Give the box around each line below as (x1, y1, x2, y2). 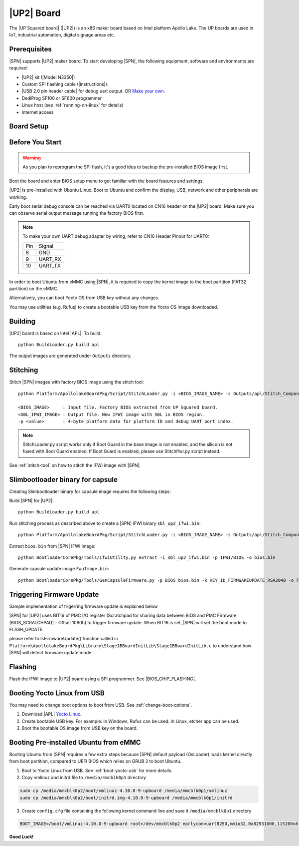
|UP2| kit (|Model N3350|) (21, 74, 75, 80)
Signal (38, 242, 54, 249)
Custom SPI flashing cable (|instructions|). (21, 81, 109, 87)
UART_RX (38, 255, 62, 262)
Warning (22, 155, 41, 161)
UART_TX (38, 262, 61, 269)
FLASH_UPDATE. (9, 626, 44, 632)
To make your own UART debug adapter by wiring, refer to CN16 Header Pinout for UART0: (22, 233, 209, 239)
